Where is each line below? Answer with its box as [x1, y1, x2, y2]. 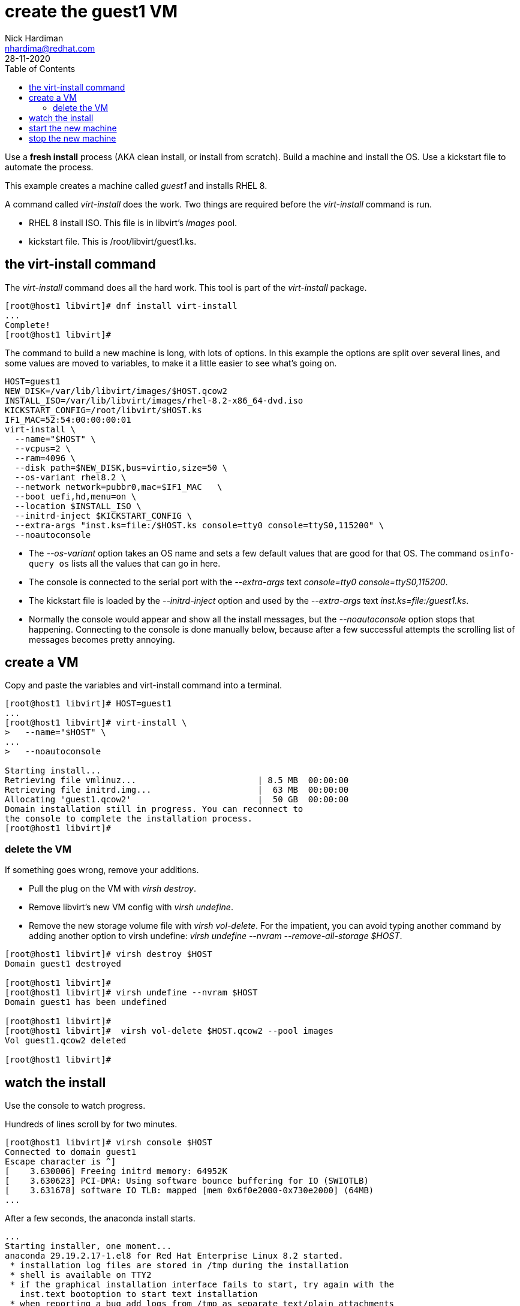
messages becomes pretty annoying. [29, 634, 175, 645]
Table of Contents [5, 63, 76, 74]
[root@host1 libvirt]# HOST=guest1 [5, 699, 172, 709]
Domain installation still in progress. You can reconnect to [5, 804, 303, 814]
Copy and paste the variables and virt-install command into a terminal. [5, 680, 282, 691]
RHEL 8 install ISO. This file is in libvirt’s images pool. [29, 217, 238, 228]
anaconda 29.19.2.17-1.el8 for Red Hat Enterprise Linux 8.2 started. [5, 1251, 344, 1261]
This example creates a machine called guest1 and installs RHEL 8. [5, 180, 267, 191]
